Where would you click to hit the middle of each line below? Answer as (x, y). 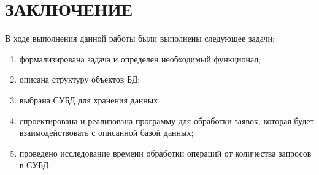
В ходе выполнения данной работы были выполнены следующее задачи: (140, 38)
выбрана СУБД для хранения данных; (90, 99)
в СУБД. (35, 165)
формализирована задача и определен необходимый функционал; (140, 58)
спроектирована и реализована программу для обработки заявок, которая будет (167, 120)
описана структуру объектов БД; (80, 79)
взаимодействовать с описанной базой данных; (106, 132)
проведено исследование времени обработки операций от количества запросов (165, 153)
